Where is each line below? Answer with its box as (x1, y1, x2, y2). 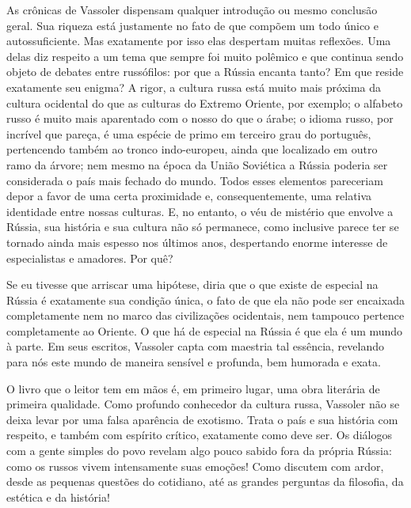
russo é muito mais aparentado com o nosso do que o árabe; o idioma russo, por (6, 110, 394, 127)
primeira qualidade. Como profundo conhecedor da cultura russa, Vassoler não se (6, 396, 400, 412)
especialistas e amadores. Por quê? (6, 249, 173, 266)
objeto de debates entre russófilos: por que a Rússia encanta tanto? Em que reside (6, 63, 404, 80)
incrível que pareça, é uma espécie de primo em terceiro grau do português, (6, 125, 371, 142)
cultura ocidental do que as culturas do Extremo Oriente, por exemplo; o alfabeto (6, 94, 403, 111)
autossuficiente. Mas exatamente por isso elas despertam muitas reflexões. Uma (6, 32, 391, 49)
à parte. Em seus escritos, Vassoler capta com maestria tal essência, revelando (6, 338, 384, 354)
